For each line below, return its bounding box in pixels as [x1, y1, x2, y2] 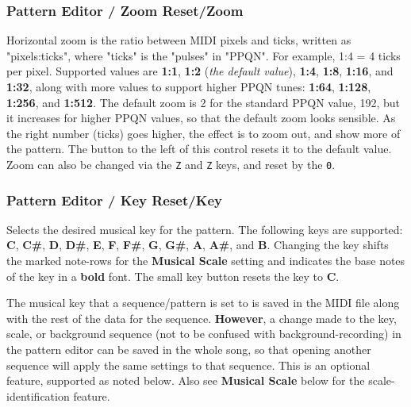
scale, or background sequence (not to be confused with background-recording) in [6, 325, 401, 342]
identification [6, 387, 70, 404]
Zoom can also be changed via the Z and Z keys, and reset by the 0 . [6, 156, 336, 172]
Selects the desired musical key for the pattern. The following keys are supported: [6, 221, 403, 237]
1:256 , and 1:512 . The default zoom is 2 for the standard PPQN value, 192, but [6, 94, 400, 110]
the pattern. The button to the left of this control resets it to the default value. [6, 140, 392, 157]
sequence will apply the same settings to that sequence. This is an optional [6, 356, 371, 373]
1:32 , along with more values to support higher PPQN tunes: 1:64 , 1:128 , [6, 79, 371, 94]
